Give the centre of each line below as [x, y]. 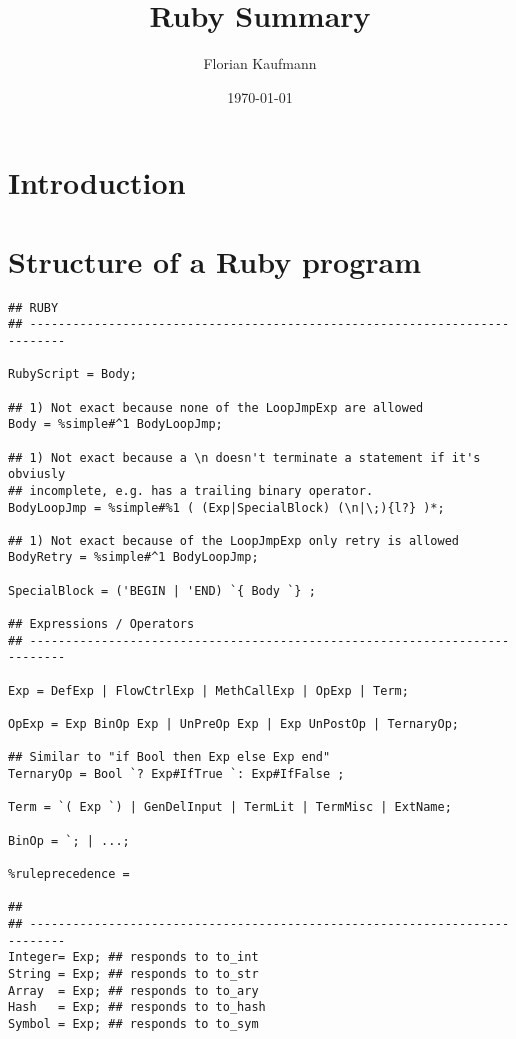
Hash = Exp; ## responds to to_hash [137, 1007]
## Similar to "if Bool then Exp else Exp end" [169, 757]
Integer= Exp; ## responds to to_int [133, 957]
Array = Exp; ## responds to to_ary [133, 990]
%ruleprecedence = [69, 873]
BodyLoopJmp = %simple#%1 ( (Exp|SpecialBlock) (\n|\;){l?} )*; [226, 507]
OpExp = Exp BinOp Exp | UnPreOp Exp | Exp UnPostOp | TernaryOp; [234, 724]
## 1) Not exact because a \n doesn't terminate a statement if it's [244, 457]
